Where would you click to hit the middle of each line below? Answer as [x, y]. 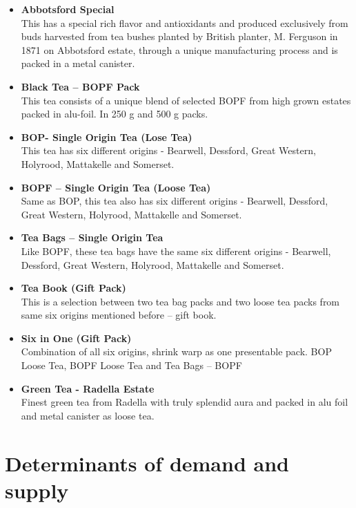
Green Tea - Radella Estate [88, 388]
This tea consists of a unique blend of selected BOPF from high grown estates [186, 100]
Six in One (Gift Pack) [76, 338]
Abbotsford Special [68, 9]
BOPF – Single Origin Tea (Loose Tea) [116, 187]
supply [37, 490]
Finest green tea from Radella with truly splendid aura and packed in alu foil [185, 402]
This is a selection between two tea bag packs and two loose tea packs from [180, 301]
